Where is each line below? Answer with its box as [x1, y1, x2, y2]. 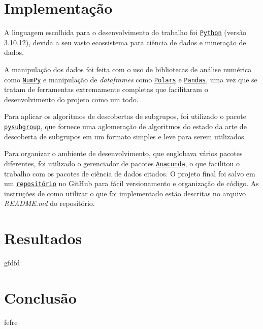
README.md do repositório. [4, 198, 95, 208]
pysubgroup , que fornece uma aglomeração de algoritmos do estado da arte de [4, 121, 247, 131]
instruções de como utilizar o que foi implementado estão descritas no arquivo [4, 188, 246, 198]
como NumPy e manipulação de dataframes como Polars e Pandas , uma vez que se [4, 74, 257, 84]
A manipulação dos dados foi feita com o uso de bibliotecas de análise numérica [4, 64, 252, 74]
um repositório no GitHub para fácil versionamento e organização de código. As [4, 178, 259, 189]
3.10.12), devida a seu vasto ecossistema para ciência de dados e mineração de [4, 37, 246, 47]
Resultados [4, 228, 82, 249]
